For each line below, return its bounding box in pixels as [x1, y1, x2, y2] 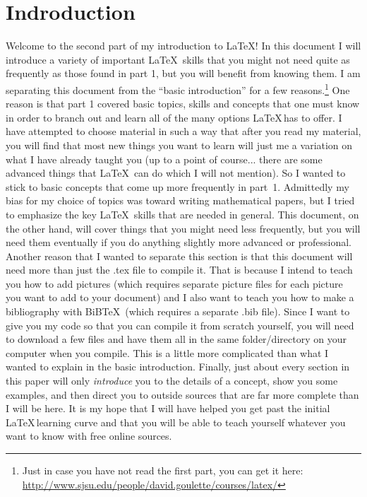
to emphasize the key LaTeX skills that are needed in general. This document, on [6, 206, 359, 221]
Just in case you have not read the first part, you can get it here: [22, 463, 303, 477]
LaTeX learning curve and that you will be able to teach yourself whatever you [6, 414, 346, 429]
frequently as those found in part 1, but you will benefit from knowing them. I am [6, 66, 361, 81]
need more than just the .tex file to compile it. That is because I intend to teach [6, 262, 353, 277]
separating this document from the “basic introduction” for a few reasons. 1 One [6, 80, 350, 97]
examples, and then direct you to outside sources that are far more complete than [6, 387, 359, 402]
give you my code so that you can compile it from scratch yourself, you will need [6, 317, 354, 332]
